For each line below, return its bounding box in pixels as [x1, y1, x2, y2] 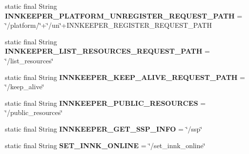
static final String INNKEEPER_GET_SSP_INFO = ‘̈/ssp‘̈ [5, 123, 203, 134]
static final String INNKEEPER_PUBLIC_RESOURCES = [5, 97, 206, 108]
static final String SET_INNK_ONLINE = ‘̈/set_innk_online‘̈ [5, 140, 206, 150]
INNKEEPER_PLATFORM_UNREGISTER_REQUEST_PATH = [5, 10, 243, 20]
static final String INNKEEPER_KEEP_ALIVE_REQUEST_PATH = [5, 72, 245, 82]
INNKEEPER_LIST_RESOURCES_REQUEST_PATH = [5, 46, 210, 56]
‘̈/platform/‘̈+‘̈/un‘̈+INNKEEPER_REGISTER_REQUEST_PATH [5, 20, 212, 30]
